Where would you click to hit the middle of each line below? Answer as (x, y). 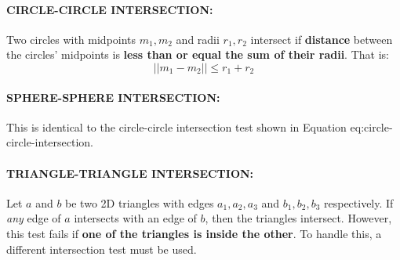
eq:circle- (371, 126)
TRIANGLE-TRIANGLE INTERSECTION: (130, 173)
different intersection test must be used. (102, 249)
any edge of (34, 218)
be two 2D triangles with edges (140, 202)
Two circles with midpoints (71, 39)
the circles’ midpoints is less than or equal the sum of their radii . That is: (198, 54)
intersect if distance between (322, 39)
